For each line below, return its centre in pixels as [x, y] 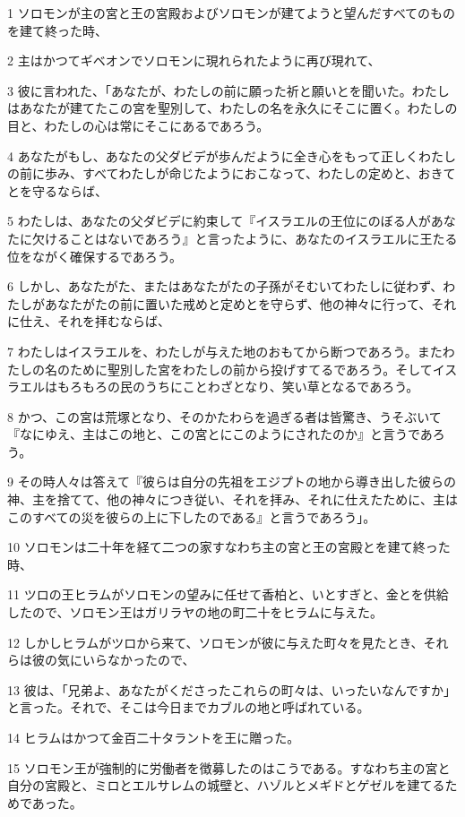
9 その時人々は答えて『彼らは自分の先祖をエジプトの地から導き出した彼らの [232, 482]
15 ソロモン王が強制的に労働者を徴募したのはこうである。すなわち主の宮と [229, 767]
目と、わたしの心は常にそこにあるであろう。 [138, 125]
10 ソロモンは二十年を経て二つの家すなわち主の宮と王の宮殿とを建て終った [229, 547]
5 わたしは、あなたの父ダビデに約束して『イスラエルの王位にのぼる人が [219, 221]
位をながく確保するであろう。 [95, 256]
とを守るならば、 [57, 190]
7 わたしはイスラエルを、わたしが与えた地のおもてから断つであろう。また [225, 351]
